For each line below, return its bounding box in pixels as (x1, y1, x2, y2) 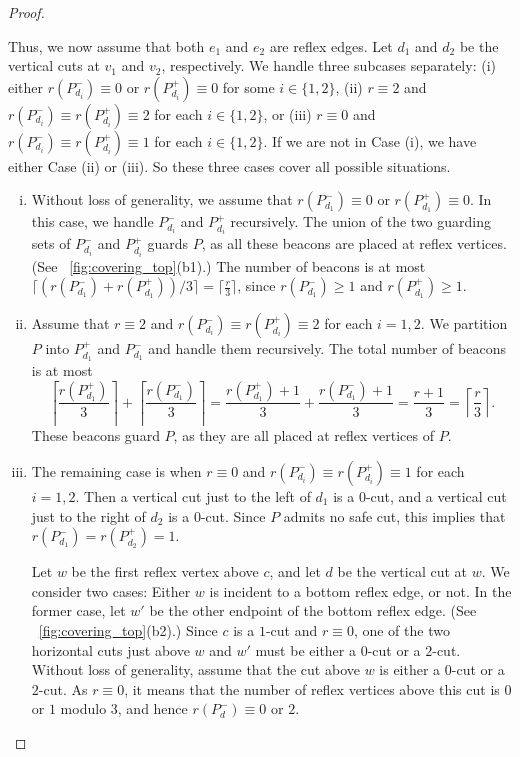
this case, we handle (31, 211, 154, 232)
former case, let (31, 600, 126, 621)
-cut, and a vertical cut (365, 485, 507, 506)
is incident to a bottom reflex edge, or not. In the (209, 580, 512, 601)
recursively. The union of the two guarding (230, 211, 492, 232)
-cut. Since (200, 505, 266, 526)
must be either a (255, 639, 356, 660)
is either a (379, 659, 441, 680)
